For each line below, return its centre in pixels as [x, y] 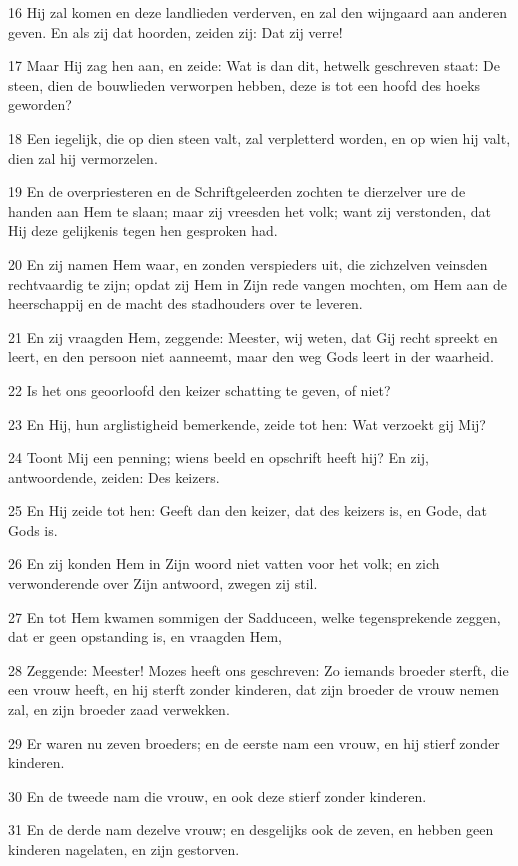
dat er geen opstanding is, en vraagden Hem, [145, 636]
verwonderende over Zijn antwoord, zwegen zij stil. [163, 583]
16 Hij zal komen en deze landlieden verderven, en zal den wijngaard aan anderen [258, 12]
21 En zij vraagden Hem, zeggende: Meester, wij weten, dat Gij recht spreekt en [253, 336]
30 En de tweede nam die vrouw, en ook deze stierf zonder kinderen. [217, 795]
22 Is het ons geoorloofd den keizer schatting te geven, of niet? [199, 389]
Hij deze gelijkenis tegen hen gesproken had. [143, 230]
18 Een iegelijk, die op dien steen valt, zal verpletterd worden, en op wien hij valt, [259, 137]
